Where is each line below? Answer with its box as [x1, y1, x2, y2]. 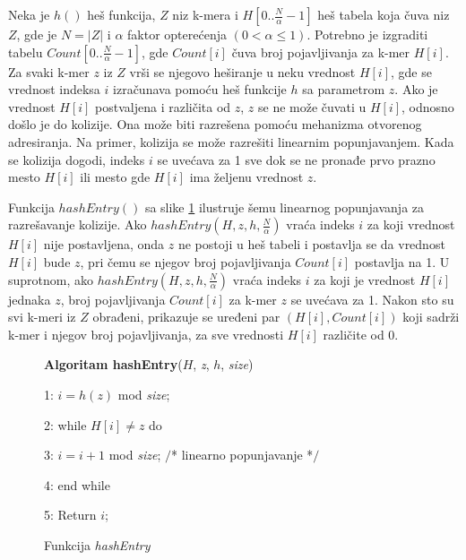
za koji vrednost [367, 215, 455, 234]
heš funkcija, [87, 5, 156, 23]
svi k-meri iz [8, 307, 76, 326]
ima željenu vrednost [189, 168, 304, 186]
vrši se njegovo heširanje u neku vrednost [129, 62, 356, 81]
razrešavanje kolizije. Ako [8, 215, 147, 234]
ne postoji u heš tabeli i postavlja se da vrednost [177, 235, 445, 254]
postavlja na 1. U [354, 252, 450, 271]
